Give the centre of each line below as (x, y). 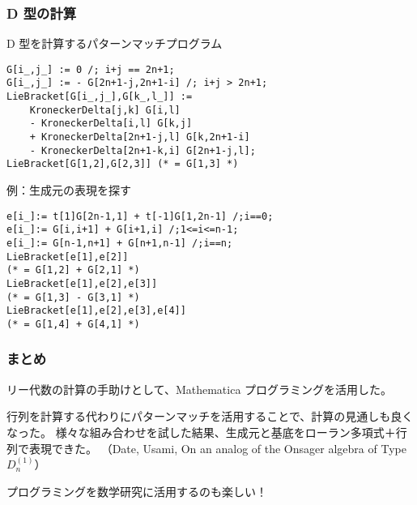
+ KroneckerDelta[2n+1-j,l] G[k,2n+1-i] (140, 137)
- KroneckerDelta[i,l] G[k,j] (111, 124)
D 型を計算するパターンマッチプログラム (115, 43)
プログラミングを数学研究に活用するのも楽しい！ (137, 491)
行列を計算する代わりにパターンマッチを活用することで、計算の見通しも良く (210, 416)
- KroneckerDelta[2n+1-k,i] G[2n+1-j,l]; (143, 150)
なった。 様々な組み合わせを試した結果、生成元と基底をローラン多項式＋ (201, 432)
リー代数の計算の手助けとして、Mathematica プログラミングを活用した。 (200, 389)
